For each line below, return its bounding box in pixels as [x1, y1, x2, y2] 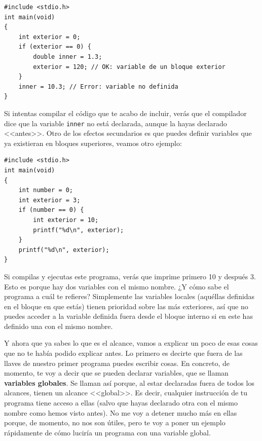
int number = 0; [18, 187, 73, 194]
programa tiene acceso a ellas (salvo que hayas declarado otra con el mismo [4, 397, 238, 408]
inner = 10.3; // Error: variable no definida [18, 83, 178, 90]
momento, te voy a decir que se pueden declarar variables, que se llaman [4, 367, 229, 378]
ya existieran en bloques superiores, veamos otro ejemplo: [4, 137, 182, 148]
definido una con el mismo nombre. [4, 320, 113, 331]
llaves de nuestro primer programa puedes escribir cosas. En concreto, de [4, 357, 230, 368]
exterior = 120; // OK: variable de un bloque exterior [33, 63, 226, 70]
